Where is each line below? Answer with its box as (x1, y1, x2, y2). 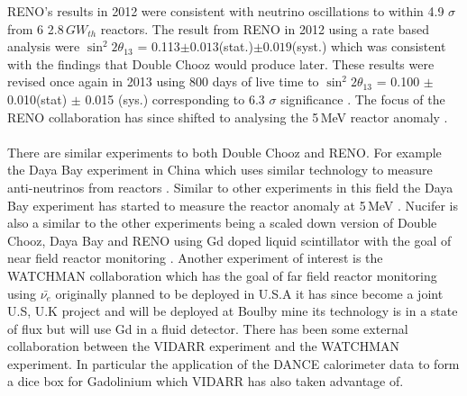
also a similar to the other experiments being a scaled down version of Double (7, 213, 437, 232)
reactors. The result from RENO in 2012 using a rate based (100, 19, 429, 38)
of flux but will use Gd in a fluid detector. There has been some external (7, 319, 408, 337)
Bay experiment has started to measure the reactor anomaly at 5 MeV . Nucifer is (7, 195, 459, 214)
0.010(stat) (7, 89, 68, 108)
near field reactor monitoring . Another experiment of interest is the (7, 248, 383, 267)
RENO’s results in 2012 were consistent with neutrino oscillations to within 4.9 (7, 2, 444, 20)
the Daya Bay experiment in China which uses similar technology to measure (7, 160, 433, 179)
